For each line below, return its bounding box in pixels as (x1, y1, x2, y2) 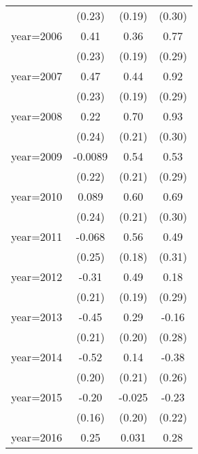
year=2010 (11, 188, 62, 204)
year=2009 (11, 148, 62, 164)
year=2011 (11, 228, 62, 244)
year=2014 (11, 349, 62, 365)
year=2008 (11, 108, 62, 124)
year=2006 (11, 28, 62, 44)
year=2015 (11, 389, 62, 405)
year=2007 (11, 68, 62, 84)
